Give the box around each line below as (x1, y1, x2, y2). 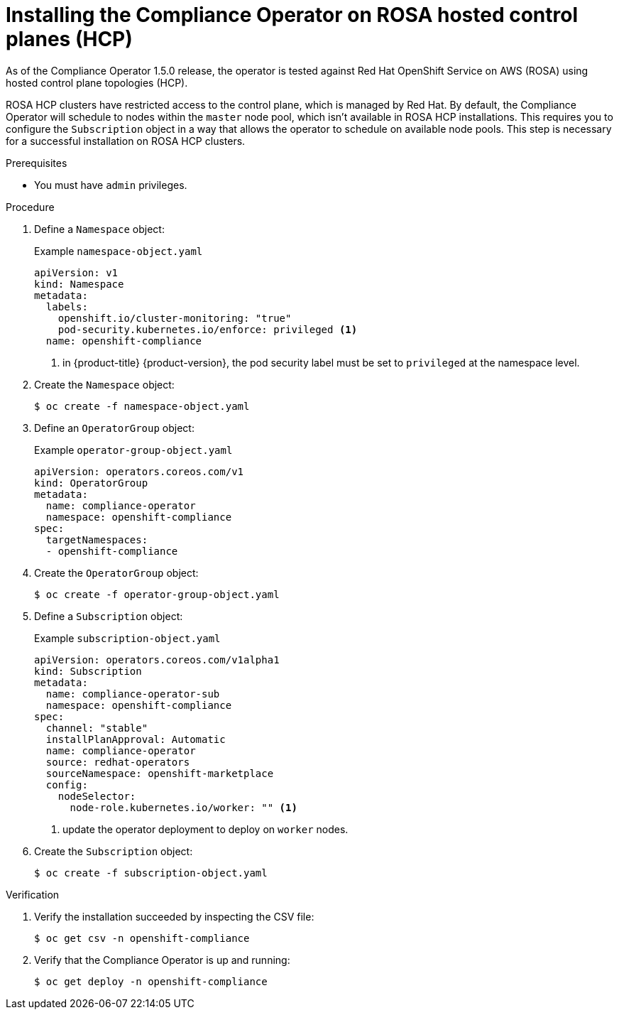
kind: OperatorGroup (34, 477, 148, 489)
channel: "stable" (45, 722, 148, 734)
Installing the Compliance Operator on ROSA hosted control (6, 3, 578, 27)
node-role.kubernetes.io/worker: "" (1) (70, 801, 297, 813)
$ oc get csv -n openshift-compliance (34, 932, 250, 944)
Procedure (6, 200, 55, 213)
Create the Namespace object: (34, 378, 175, 391)
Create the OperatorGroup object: (34, 566, 199, 579)
